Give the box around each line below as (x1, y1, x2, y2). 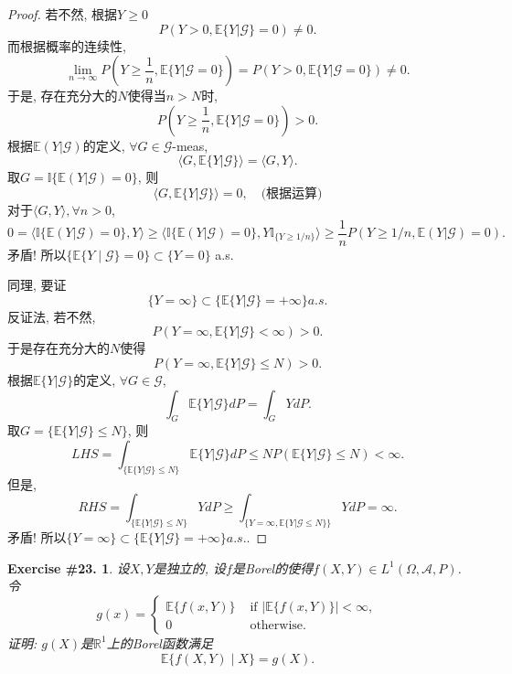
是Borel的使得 (231, 558, 314, 577)
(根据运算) (261, 187, 323, 200)
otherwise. (250, 618, 306, 632)
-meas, (172, 135, 208, 155)
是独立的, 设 (153, 558, 227, 577)
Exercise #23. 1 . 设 (7, 558, 130, 577)
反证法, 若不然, (7, 306, 96, 326)
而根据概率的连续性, (7, 36, 126, 55)
